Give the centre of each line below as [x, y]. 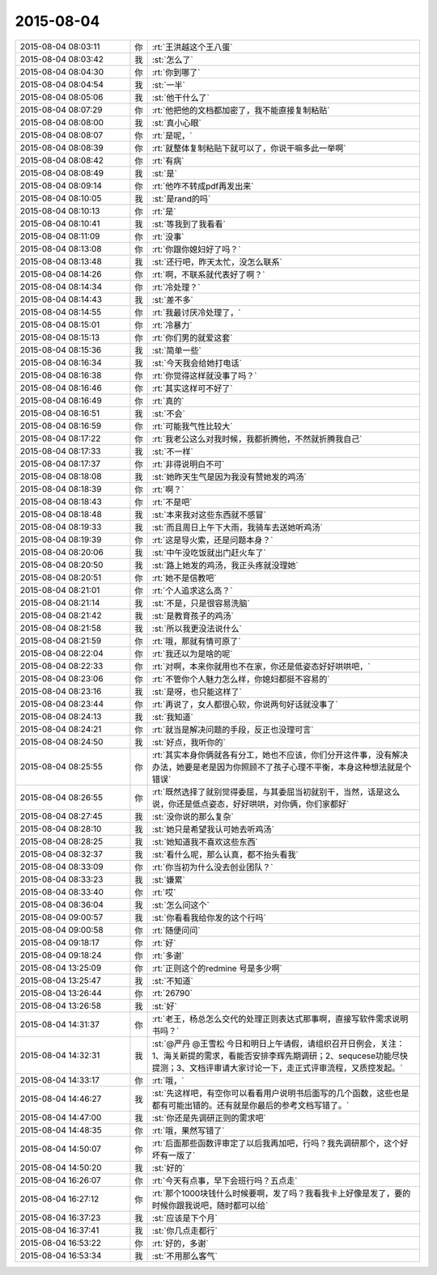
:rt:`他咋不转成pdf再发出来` [203, 186]
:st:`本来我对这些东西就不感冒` [209, 515]
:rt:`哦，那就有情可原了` [196, 641]
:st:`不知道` [172, 981]
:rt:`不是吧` [172, 502]
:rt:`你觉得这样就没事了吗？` [204, 375]
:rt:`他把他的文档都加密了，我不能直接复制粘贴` [241, 110]
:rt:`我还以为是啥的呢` [192, 654]
